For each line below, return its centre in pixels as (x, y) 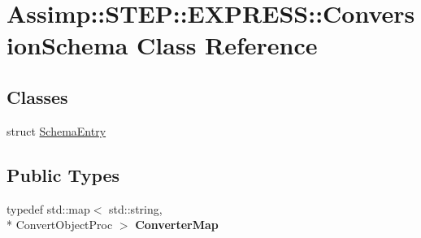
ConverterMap (177, 225)
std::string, (136, 208)
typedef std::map (48, 208)
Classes (37, 96)
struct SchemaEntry (56, 130)
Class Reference (227, 45)
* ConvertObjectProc (60, 225)
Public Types (63, 174)
